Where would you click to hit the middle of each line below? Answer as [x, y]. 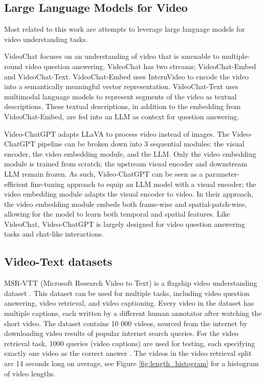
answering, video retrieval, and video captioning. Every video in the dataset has [129, 303]
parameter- [222, 173]
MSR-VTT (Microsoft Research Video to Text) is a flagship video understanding [131, 283]
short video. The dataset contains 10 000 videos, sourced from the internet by [126, 323]
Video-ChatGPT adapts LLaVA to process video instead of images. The [117, 133]
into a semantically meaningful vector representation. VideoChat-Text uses [121, 86]
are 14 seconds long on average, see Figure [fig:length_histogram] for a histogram [131, 363]
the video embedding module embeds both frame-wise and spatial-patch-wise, [126, 204]
